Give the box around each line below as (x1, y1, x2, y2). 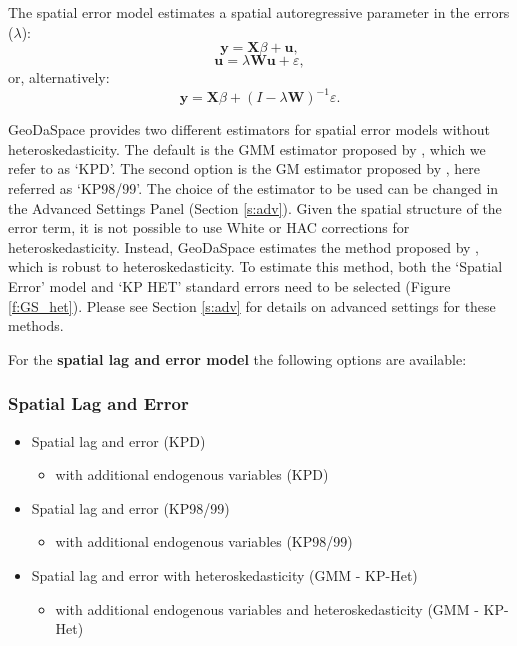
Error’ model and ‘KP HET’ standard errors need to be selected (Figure (8, 276, 451, 297)
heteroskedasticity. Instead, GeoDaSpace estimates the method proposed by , (8, 236, 479, 257)
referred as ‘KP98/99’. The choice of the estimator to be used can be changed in (8, 178, 499, 199)
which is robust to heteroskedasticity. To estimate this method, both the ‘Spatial (8, 256, 503, 277)
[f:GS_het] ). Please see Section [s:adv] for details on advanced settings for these (8, 295, 496, 316)
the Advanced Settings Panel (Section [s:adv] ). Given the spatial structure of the (8, 197, 502, 218)
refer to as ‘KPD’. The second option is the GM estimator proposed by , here (8, 158, 481, 179)
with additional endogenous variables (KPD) (55, 464, 329, 485)
